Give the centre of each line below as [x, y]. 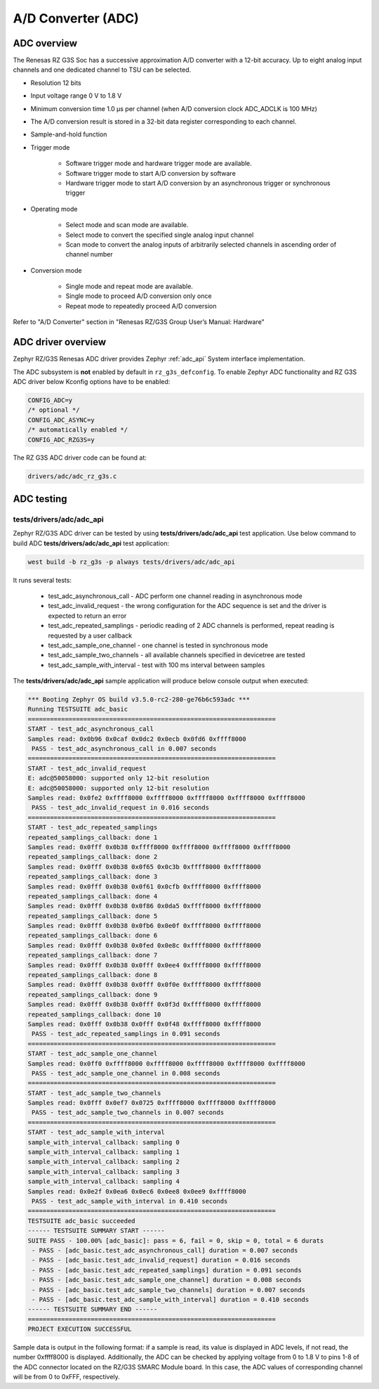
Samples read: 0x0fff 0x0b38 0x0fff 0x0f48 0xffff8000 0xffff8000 [144, 1024]
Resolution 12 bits [56, 83]
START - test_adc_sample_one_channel [93, 1054]
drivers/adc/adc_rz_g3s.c [72, 477]
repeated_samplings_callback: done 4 [93, 896]
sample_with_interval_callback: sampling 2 [104, 1162]
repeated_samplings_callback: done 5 [93, 916]
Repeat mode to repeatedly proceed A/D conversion [141, 306]
